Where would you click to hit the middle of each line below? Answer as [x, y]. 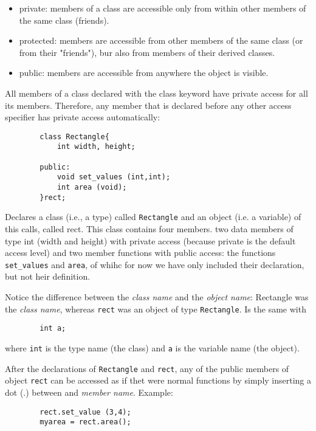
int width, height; [96, 147]
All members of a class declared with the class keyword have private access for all [156, 93]
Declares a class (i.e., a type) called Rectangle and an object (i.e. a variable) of [153, 217]
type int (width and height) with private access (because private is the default [150, 240]
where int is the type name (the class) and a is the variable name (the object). [152, 347]
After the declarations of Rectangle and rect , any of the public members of [147, 368]
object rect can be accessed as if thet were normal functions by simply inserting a [158, 380]
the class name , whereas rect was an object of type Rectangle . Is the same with [156, 309]
